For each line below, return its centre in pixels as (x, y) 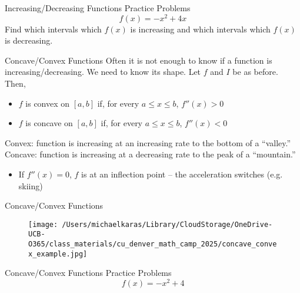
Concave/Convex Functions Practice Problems (88, 273)
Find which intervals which (53, 29)
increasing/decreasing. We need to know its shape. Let (103, 72)
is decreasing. (29, 40)
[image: (43, 224)
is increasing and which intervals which (200, 29)
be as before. (255, 72)
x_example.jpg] (58, 254)
